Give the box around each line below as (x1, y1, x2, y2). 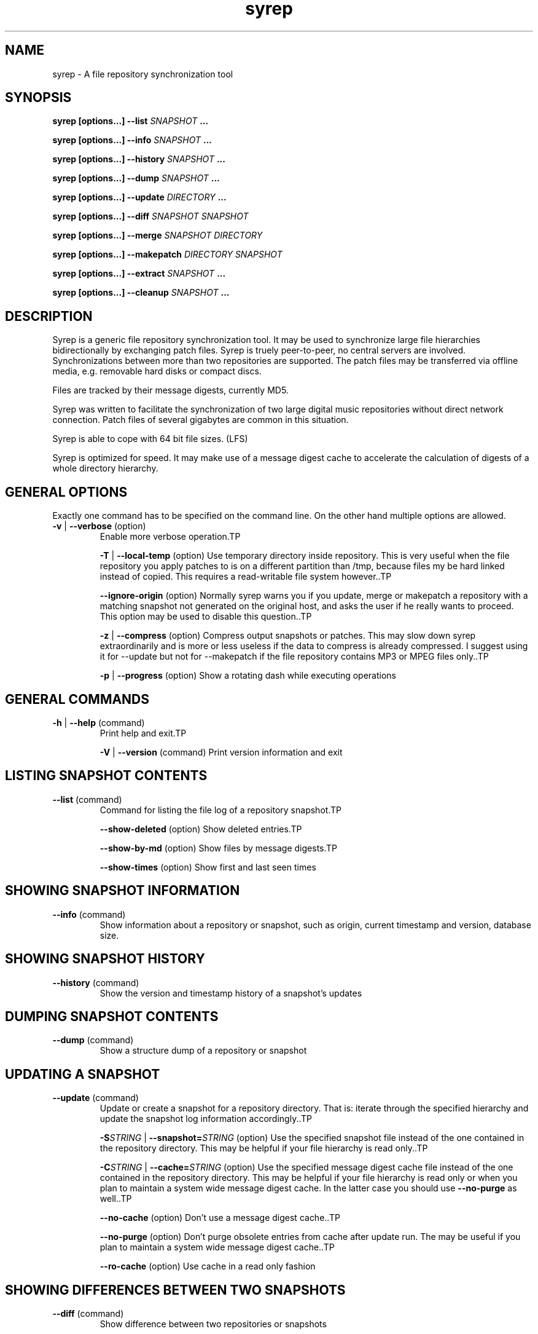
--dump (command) (52, 1035, 134, 1046)
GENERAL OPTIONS (5, 484, 128, 500)
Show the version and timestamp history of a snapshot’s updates (99, 987, 362, 998)
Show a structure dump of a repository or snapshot (99, 1045, 307, 1056)
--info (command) (52, 909, 126, 920)
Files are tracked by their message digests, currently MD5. (52, 385, 289, 396)
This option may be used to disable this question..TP (99, 611, 312, 622)
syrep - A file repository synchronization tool (52, 68, 233, 79)
